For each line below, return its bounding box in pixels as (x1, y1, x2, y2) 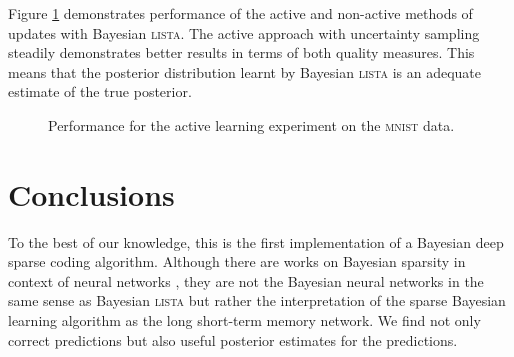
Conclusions (8, 173, 175, 214)
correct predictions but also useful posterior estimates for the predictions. (8, 329, 458, 350)
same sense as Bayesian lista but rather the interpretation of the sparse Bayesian (8, 290, 506, 311)
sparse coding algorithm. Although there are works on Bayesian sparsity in (8, 251, 466, 272)
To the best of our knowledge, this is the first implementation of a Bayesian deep (8, 231, 504, 252)
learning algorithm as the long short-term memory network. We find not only (8, 310, 481, 331)
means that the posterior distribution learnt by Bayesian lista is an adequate (8, 61, 481, 82)
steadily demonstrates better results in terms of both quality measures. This (8, 42, 475, 63)
